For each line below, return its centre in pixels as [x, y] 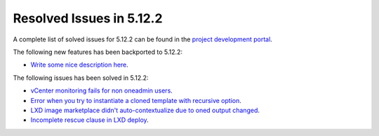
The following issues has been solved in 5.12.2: [81, 78]
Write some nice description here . [80, 65]
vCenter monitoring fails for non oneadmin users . [102, 90]
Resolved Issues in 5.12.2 [88, 18]
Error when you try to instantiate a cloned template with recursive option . [136, 100]
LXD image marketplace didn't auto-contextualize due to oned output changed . [145, 110]
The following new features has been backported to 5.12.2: [98, 52]
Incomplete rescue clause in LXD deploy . [89, 120]
